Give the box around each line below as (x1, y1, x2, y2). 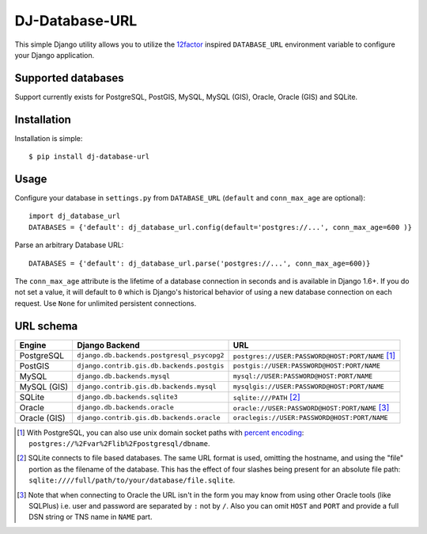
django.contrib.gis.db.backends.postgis (76, 361, 225, 370)
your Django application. (14, 50, 95, 59)
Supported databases (14, 71, 124, 85)
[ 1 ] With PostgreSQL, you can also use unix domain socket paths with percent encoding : (17, 428, 304, 437)
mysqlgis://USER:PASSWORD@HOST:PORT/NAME (232, 383, 385, 391)
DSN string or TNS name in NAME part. (28, 512, 153, 522)
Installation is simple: (14, 133, 83, 143)
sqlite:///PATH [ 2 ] (232, 391, 300, 402)
